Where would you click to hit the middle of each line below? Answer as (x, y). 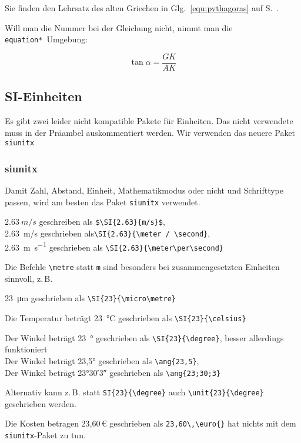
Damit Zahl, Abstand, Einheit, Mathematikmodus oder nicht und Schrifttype (144, 190)
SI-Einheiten (44, 96)
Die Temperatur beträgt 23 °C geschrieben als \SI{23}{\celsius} (126, 317)
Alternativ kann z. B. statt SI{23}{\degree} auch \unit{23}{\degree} (134, 392)
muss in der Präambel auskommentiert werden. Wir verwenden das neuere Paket (150, 132)
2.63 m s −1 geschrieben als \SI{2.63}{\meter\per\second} (114, 246)
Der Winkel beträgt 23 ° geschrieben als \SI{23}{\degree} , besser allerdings (144, 337)
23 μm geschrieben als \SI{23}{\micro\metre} (91, 298)
